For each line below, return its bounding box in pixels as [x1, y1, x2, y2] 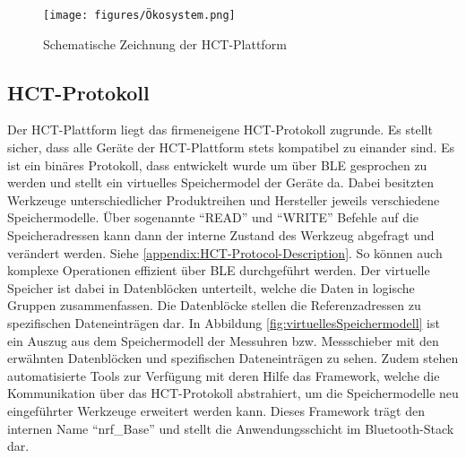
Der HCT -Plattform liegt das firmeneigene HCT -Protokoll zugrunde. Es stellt [7, 120, 433, 139]
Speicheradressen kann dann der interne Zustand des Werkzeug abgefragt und [7, 226, 435, 245]
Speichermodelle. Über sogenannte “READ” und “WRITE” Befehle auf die [7, 208, 419, 227]
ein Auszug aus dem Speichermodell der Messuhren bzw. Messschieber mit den [7, 331, 439, 350]
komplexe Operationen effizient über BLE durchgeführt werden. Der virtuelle [7, 261, 430, 280]
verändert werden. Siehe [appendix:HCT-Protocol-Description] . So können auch [7, 243, 443, 262]
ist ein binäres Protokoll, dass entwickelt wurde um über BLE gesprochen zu [7, 155, 427, 174]
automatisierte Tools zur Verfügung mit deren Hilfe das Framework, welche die [7, 366, 440, 385]
